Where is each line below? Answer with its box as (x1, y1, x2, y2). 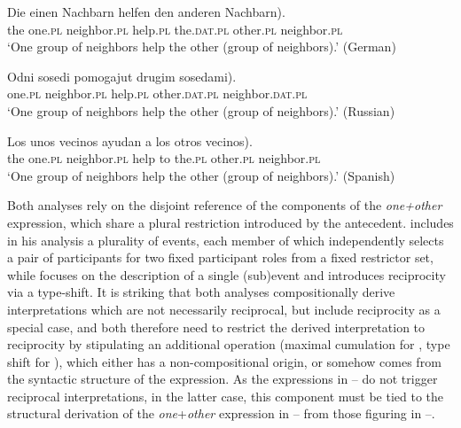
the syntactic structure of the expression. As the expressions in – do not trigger (7, 370, 438, 388)
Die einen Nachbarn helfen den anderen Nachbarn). (7, 3, 285, 20)
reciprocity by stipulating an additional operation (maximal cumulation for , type (7, 335, 450, 354)
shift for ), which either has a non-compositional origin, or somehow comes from (7, 352, 441, 370)
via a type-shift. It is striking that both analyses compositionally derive (7, 283, 395, 301)
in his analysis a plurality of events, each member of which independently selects (7, 230, 444, 249)
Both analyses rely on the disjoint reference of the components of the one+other (7, 196, 442, 214)
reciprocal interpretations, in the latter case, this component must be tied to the (7, 386, 444, 405)
